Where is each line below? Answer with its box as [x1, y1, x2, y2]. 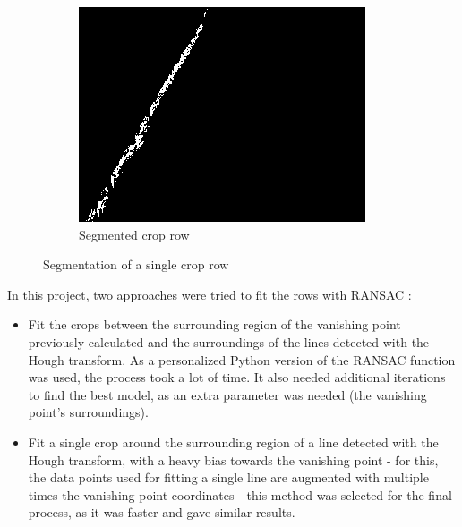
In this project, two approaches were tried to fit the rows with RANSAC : [7, 285, 412, 303]
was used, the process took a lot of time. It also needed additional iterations [28, 368, 446, 387]
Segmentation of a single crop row [43, 255, 229, 274]
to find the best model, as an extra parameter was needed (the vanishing [28, 385, 427, 404]
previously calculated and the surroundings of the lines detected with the [28, 332, 430, 351]
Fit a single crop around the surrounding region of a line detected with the [28, 432, 439, 451]
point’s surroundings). [28, 403, 149, 421]
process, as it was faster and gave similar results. [28, 503, 295, 522]
